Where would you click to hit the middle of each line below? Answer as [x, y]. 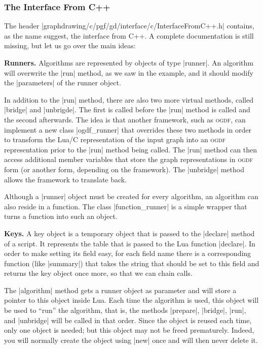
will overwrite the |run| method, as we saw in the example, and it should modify [129, 72]
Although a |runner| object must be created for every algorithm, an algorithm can [131, 196]
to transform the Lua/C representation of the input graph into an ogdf [115, 139]
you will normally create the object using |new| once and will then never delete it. [131, 340]
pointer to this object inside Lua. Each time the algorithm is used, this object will [131, 300]
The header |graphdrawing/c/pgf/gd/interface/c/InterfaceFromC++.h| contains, [129, 26]
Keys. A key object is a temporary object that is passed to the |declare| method [129, 233]
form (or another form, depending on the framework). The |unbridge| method [124, 169]
